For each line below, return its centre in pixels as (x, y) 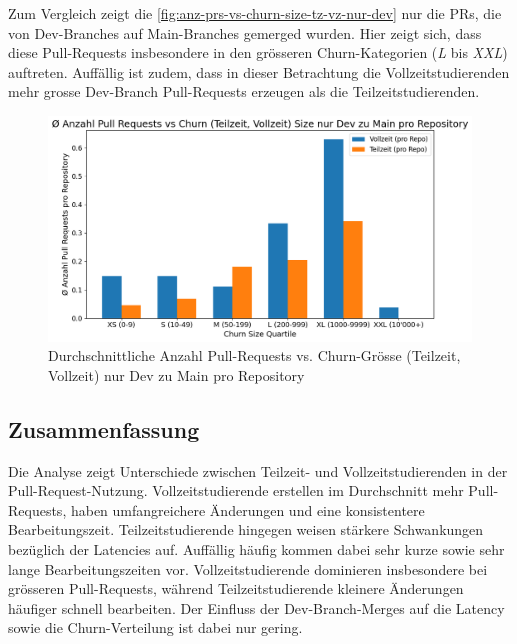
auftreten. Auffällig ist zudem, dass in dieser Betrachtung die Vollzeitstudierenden (259, 71)
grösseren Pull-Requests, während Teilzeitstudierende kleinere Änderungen (236, 588)
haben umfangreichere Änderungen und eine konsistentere (247, 509)
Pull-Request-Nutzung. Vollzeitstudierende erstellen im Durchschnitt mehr (236, 490)
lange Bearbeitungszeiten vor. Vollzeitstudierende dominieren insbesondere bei (248, 568)
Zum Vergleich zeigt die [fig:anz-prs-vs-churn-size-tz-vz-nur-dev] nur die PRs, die (255, 13)
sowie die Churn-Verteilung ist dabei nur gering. (155, 627)
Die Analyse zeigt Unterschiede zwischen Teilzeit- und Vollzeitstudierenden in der (258, 470)
